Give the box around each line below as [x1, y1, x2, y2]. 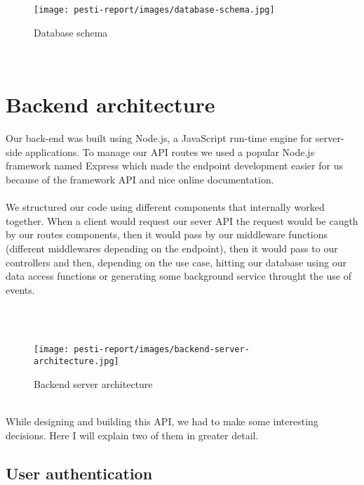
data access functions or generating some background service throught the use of [6, 269, 351, 283]
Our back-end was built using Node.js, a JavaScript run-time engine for [6, 131, 313, 145]
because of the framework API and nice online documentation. [6, 172, 274, 186]
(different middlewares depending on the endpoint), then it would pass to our [6, 240, 338, 255]
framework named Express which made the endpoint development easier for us [6, 158, 343, 173]
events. [6, 282, 35, 297]
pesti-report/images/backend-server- [74, 344, 250, 355]
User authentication [6, 462, 153, 484]
